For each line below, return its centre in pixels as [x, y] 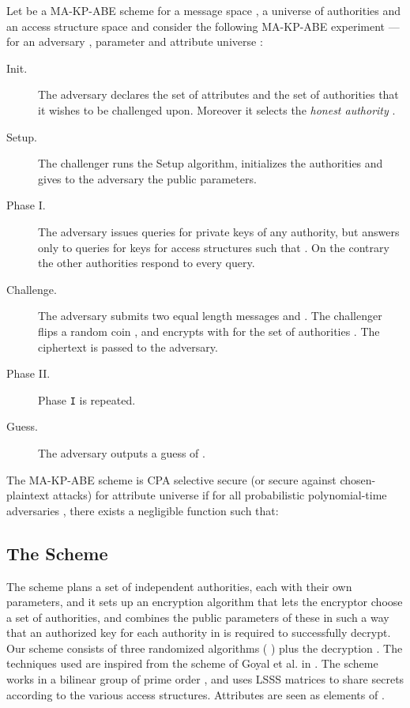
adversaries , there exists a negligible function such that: [143, 510]
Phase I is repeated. [87, 399]
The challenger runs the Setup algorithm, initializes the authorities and [211, 163]
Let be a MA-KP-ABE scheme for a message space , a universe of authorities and [204, 10]
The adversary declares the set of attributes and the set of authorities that [218, 94]
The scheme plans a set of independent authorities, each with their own [179, 586]
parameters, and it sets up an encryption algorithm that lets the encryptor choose [205, 602]
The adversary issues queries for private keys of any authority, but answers [219, 231]
